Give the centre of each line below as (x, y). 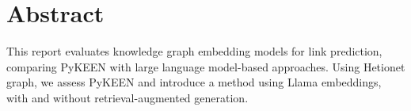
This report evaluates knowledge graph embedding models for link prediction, (194, 51)
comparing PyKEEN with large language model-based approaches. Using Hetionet (206, 66)
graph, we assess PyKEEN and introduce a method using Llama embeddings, (194, 82)
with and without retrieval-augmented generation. (127, 97)
